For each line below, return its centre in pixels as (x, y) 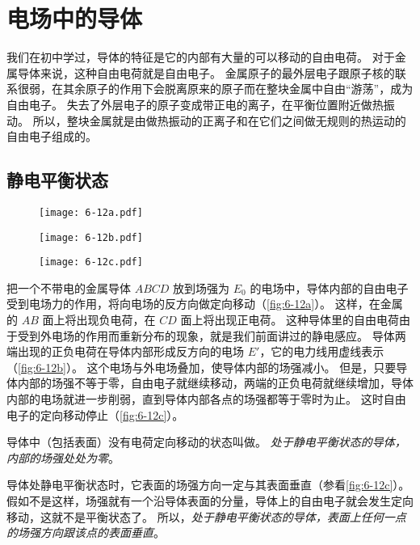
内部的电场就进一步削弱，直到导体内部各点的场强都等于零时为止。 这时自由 (206, 399)
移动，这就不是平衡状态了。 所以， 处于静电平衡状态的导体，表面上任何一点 (206, 516)
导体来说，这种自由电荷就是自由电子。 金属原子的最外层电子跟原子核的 (206, 72)
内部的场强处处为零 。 (63, 457)
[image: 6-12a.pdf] (91, 212)
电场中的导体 (75, 18)
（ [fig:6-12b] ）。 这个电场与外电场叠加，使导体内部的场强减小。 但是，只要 (202, 367)
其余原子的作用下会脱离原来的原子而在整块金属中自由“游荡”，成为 (238, 89)
